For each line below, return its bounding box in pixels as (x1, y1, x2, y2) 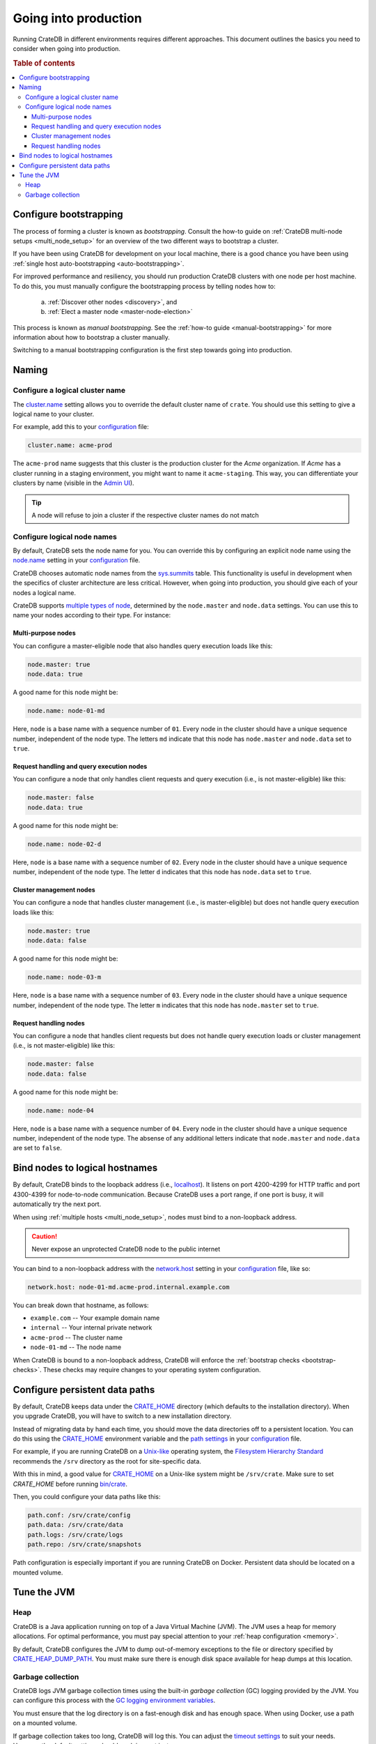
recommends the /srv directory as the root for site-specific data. (13, 1457, 202, 1465)
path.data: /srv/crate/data (27, 1521, 123, 1529)
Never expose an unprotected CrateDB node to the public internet (31, 1245, 221, 1254)
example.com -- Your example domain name (30, 1314, 160, 1322)
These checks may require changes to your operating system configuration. (42, 1366, 261, 1374)
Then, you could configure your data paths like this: (13, 1493, 161, 1501)
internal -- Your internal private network (30, 1323, 152, 1332)
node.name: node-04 (27, 1106, 94, 1114)
